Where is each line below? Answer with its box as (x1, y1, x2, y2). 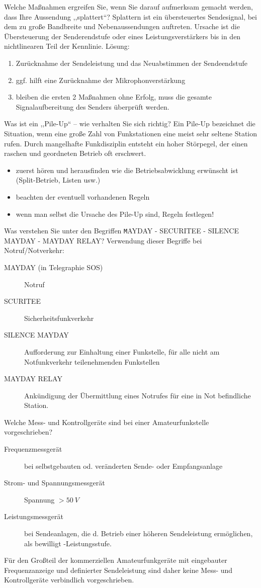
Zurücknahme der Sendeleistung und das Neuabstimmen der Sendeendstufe (16, 57, 247, 68)
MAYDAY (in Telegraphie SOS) (4, 262, 103, 272)
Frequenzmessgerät (4, 444, 62, 454)
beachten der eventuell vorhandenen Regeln (16, 191, 150, 202)
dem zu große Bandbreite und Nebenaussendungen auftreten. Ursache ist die (4, 21, 240, 32)
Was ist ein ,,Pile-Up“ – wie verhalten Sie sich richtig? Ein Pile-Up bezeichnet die (4, 118, 255, 129)
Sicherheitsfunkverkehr (24, 312, 94, 323)
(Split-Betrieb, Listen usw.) (16, 175, 101, 185)
